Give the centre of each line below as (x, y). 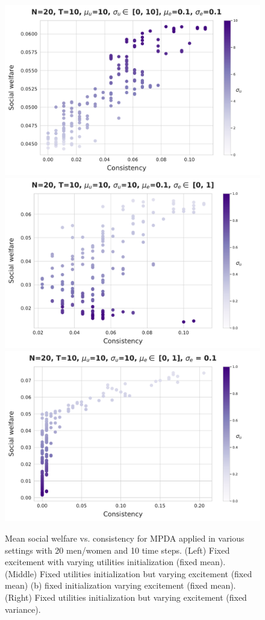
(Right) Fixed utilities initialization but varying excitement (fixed (126, 597)
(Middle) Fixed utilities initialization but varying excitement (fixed (129, 573)
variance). (23, 609)
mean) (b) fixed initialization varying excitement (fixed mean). (120, 585)
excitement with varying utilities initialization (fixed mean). (115, 562)
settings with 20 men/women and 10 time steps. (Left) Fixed (117, 550)
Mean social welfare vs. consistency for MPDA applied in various (125, 538)
